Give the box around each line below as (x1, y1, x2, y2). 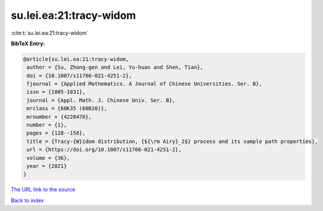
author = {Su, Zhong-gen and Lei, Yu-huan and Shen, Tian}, (26, 64, 204, 71)
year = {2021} (26, 163, 67, 169)
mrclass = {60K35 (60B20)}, (26, 105, 108, 112)
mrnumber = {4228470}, (26, 113, 92, 120)
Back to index (11, 197, 44, 204)
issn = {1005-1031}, (26, 89, 86, 95)
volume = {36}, (26, 155, 71, 161)
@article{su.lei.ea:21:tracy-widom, (23, 56, 129, 62)
